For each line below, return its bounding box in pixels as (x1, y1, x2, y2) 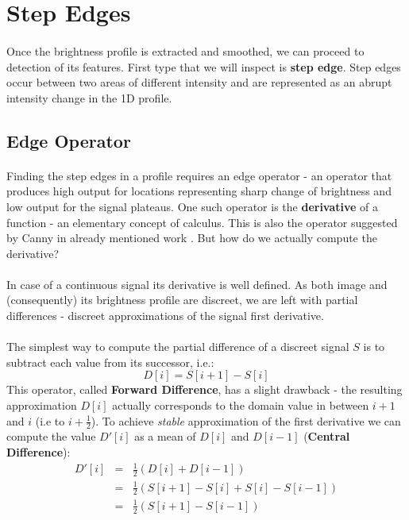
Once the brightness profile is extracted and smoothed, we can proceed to (6, 42, 365, 59)
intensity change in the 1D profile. (6, 89, 172, 106)
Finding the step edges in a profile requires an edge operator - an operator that (6, 167, 392, 183)
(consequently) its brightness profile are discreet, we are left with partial (6, 291, 358, 308)
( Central (303, 428, 350, 445)
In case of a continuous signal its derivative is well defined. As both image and (6, 275, 388, 292)
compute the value (6, 428, 96, 445)
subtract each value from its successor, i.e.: (6, 353, 214, 370)
